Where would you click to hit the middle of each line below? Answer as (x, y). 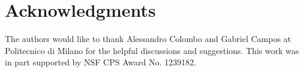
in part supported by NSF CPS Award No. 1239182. (101, 62)
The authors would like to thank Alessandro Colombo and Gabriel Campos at (148, 39)
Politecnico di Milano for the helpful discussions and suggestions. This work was (152, 50)
